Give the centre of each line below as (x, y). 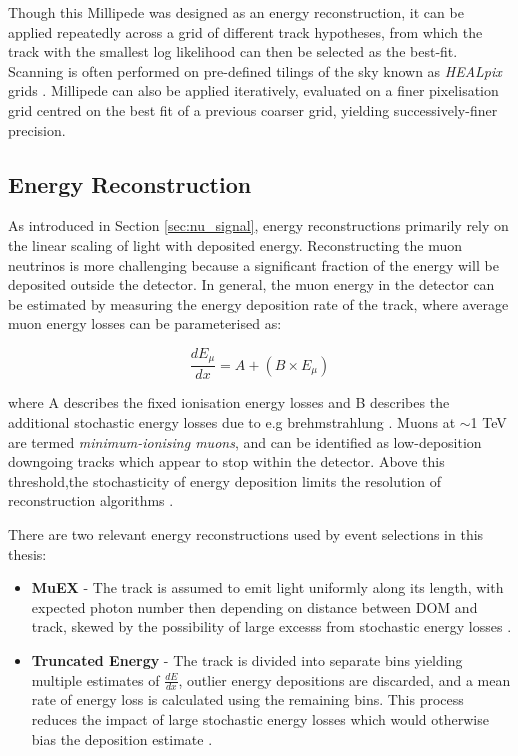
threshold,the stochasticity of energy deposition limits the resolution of (225, 480)
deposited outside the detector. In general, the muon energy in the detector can (251, 284)
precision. (37, 129)
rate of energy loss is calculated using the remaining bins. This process (247, 699)
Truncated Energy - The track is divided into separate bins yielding (247, 659)
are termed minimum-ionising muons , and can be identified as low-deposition (245, 441)
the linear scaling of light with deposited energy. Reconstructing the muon (235, 244)
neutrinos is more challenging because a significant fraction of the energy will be (253, 264)
